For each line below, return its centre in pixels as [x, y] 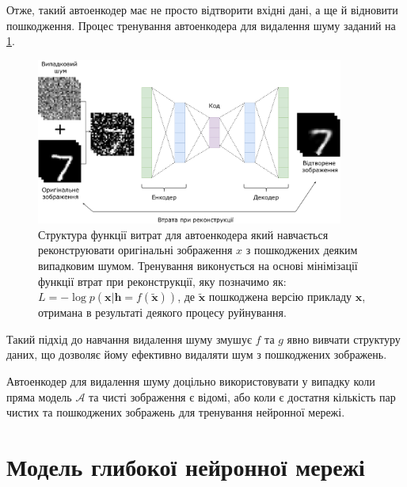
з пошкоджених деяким [302, 250]
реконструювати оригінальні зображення [135, 250]
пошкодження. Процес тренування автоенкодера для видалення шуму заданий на [201, 25]
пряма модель [39, 396]
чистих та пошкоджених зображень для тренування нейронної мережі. [176, 412]
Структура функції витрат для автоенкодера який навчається [183, 234]
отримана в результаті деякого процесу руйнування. [162, 312]
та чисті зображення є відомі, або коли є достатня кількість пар [242, 396]
